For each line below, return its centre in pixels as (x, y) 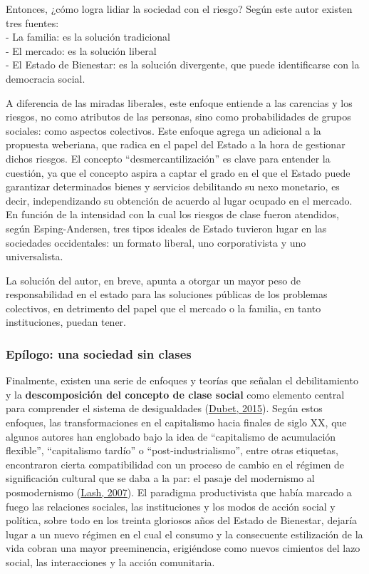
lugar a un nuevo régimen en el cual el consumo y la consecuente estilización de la (184, 534)
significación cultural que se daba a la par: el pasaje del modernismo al (160, 478)
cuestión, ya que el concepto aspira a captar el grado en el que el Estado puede (178, 172)
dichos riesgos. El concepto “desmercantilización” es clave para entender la (168, 158)
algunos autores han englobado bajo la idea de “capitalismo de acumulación (171, 436)
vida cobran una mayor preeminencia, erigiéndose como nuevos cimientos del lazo (183, 548)
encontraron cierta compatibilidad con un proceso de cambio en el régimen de (175, 464)
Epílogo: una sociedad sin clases (99, 353)
